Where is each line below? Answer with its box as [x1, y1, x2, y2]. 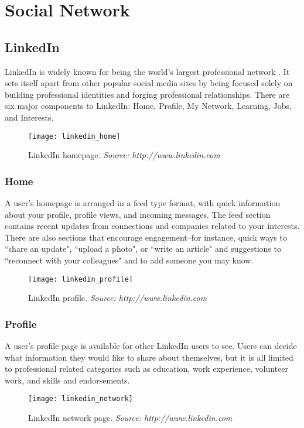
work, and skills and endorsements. [5, 374, 130, 386]
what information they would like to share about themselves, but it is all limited [5, 351, 293, 363]
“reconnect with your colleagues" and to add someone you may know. [5, 254, 254, 266]
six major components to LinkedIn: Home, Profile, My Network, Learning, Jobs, [5, 100, 292, 112]
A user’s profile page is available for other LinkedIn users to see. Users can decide [5, 340, 297, 352]
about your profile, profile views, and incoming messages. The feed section [5, 208, 271, 220]
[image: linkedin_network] [28, 395, 133, 403]
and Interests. [5, 111, 54, 123]
